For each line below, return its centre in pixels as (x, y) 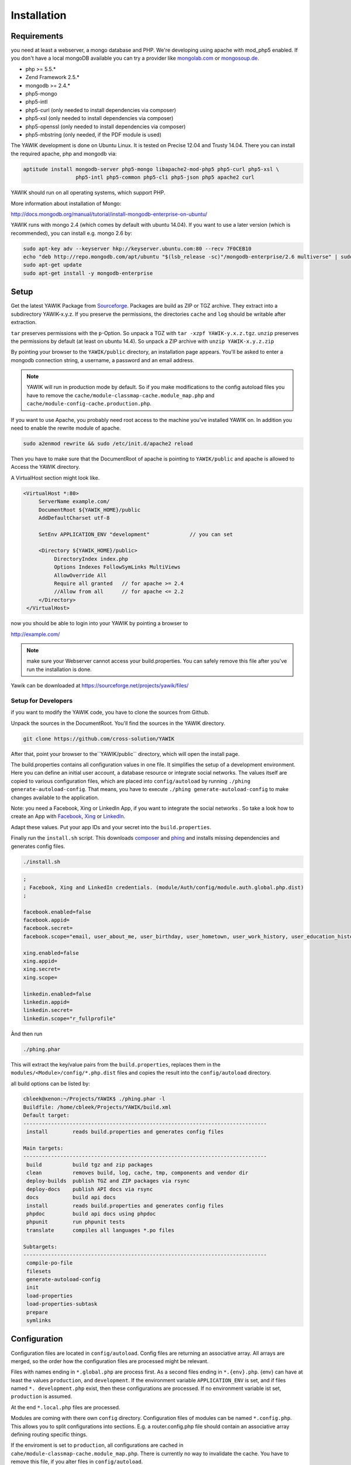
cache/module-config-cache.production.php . (89, 404)
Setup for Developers (42, 700)
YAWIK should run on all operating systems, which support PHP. (88, 193)
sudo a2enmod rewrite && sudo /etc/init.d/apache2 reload (108, 443)
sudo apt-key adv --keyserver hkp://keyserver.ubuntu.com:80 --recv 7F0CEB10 (137, 248)
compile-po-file (50, 1263)
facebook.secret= (48, 928)
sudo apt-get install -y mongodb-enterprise (88, 273)
